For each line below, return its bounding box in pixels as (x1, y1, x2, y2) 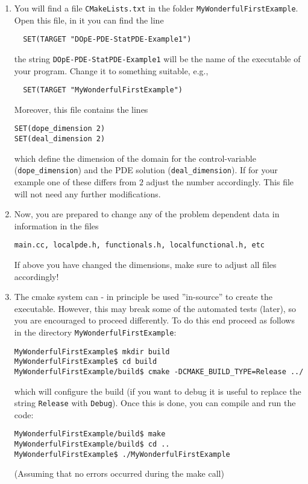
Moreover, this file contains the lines (14, 103, 148, 115)
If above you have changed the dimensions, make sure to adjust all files (14, 258, 277, 270)
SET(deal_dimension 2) (14, 135, 105, 144)
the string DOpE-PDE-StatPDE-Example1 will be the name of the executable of (14, 52, 301, 65)
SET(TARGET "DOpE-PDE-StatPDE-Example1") (23, 35, 192, 44)
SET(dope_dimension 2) (14, 124, 105, 133)
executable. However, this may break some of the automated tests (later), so (14, 302, 296, 314)
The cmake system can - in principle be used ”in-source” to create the (14, 290, 272, 303)
